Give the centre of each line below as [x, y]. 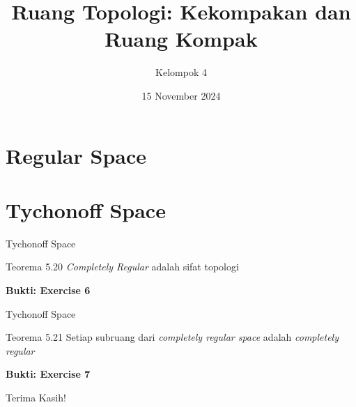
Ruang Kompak [181, 39]
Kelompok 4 [181, 72]
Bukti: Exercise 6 [48, 290]
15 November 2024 [181, 95]
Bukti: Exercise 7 [48, 374]
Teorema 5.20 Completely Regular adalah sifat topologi [122, 267]
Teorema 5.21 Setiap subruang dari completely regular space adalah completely [172, 337]
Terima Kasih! [36, 397]
